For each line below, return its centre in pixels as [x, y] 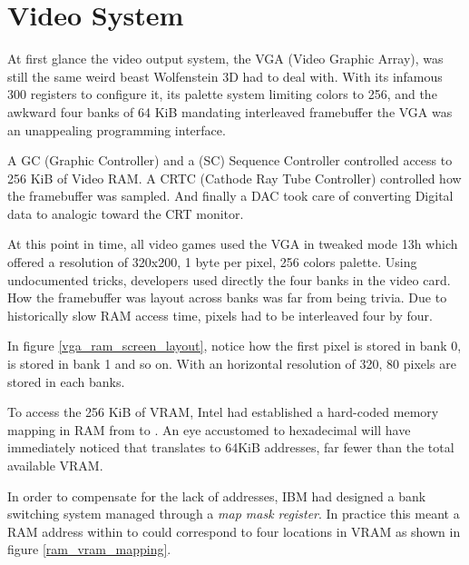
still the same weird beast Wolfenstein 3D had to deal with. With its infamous [225, 76]
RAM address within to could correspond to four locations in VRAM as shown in [234, 531]
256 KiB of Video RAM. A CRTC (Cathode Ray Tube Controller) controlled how [234, 178]
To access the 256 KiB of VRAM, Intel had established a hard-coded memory [223, 412]
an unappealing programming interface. [117, 129]
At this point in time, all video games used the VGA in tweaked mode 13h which [233, 244]
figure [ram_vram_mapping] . [89, 549]
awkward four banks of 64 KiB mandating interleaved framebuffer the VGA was [230, 111]
